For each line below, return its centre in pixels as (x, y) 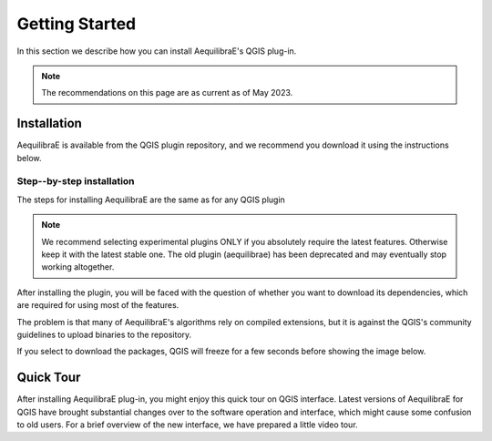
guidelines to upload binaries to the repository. (104, 334)
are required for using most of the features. (98, 305)
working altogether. (78, 267)
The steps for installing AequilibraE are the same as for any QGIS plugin (151, 200)
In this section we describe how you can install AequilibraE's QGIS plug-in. (157, 51)
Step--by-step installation (76, 181)
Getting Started (77, 24)
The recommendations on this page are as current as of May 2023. (167, 93)
